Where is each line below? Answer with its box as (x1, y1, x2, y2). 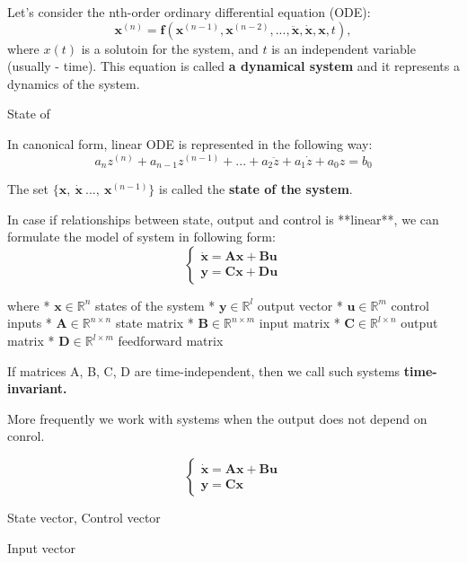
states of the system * (95, 295, 216, 314)
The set (7, 180, 48, 198)
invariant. (7, 379, 67, 398)
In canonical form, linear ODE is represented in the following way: (7, 134, 373, 153)
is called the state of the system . (159, 180, 353, 198)
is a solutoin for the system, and (81, 39, 259, 57)
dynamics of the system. (7, 74, 140, 92)
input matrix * (259, 313, 340, 332)
